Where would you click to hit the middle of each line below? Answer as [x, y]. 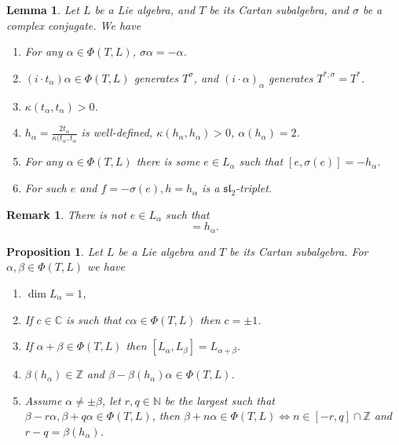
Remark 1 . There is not [66, 214]
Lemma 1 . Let [43, 9]
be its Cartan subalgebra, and [279, 9]
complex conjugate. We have [74, 25]
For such [46, 188]
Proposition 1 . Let [55, 251]
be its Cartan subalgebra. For [299, 251]
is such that [94, 319]
